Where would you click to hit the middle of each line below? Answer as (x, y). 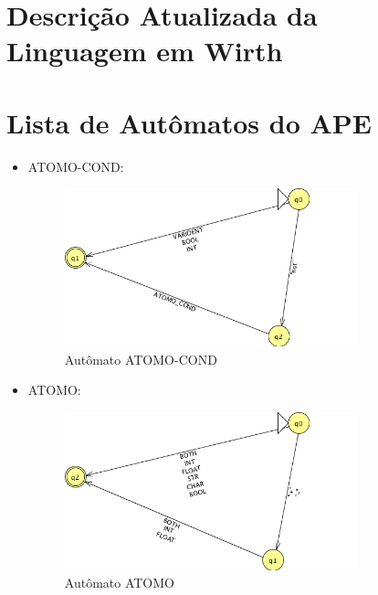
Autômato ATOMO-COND (141, 359)
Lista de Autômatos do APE (189, 122)
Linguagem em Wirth (145, 51)
